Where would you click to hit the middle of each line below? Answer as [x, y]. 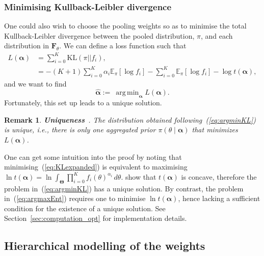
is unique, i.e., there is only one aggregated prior [80, 130]
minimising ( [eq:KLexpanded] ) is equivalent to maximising [96, 167]
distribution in [27, 46]
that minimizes [215, 130]
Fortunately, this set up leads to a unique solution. [83, 103]
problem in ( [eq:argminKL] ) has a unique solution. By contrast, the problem [124, 188]
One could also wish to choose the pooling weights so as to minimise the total [125, 26]
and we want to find [35, 83]
